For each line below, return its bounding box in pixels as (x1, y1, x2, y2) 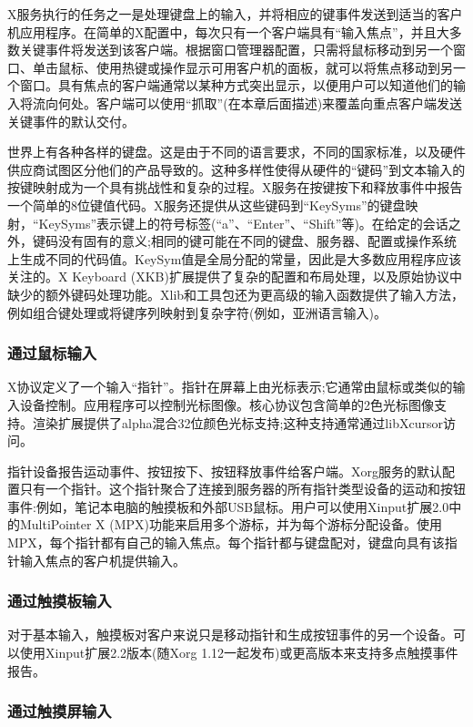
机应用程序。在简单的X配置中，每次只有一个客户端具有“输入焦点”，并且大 (7, 22, 449, 41)
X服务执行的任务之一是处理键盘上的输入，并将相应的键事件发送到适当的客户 (7, 5, 463, 23)
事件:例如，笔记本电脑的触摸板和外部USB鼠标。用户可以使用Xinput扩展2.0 (7, 497, 449, 516)
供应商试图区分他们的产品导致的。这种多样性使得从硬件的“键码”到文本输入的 (7, 159, 466, 179)
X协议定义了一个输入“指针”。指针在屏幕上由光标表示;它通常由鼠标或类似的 (7, 377, 453, 396)
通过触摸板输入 (7, 589, 112, 612)
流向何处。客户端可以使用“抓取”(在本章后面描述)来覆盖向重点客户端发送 (32, 93, 463, 112)
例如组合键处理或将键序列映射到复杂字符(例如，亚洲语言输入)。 (7, 302, 387, 322)
